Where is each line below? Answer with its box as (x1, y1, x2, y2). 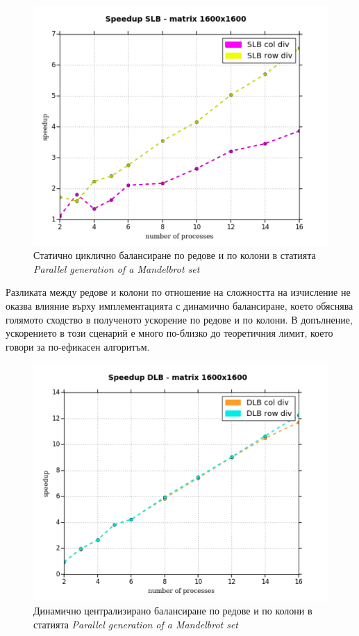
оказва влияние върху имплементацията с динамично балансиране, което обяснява (6, 299, 353, 313)
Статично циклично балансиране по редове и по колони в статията (33, 248, 316, 262)
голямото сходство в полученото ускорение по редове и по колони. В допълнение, (6, 312, 353, 326)
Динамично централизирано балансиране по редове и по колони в (33, 603, 312, 618)
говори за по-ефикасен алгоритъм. (6, 339, 150, 353)
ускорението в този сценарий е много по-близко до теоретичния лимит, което (6, 326, 333, 340)
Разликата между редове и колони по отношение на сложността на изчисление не (6, 285, 351, 299)
